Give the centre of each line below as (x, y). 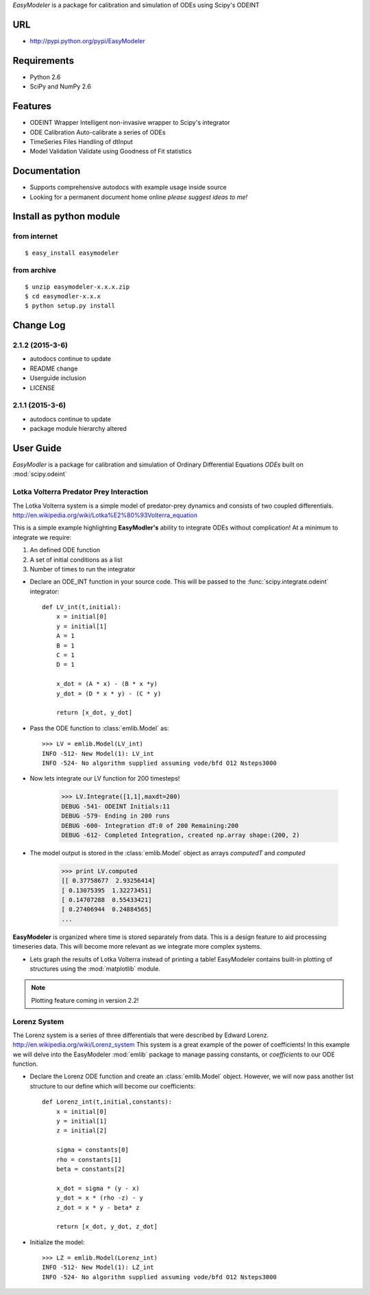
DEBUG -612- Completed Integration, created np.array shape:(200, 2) (181, 835)
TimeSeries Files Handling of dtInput (81, 141)
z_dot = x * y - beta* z (98, 1208)
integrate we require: (42, 537)
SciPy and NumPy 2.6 (61, 86)
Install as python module (66, 216)
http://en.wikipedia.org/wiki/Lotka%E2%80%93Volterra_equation (105, 515)
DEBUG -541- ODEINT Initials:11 (116, 806)
